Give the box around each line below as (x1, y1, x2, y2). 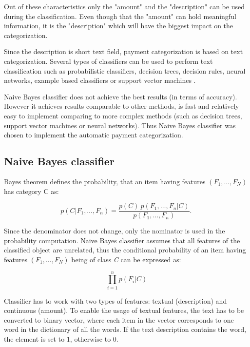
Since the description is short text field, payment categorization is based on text (4, 46, 243, 57)
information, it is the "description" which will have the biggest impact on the (4, 20, 233, 31)
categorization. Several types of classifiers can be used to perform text (4, 56, 213, 66)
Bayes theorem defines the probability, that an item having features (4, 176, 206, 186)
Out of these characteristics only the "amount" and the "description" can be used (4, 1, 245, 11)
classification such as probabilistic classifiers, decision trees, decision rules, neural (4, 65, 246, 76)
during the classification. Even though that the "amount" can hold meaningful (4, 11, 236, 21)
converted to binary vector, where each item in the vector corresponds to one (4, 314, 234, 325)
